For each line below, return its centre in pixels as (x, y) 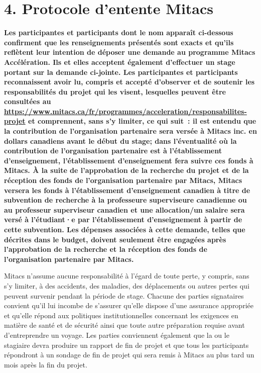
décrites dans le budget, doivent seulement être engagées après (115, 239)
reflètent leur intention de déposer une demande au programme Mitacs (130, 52)
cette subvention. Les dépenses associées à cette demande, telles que (125, 229)
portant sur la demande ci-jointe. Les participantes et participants (121, 72)
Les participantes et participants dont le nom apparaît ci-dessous (119, 32)
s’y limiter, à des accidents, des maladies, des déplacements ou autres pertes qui (127, 285)
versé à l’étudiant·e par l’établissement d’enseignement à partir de (123, 219)
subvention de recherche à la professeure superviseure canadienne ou (125, 200)
